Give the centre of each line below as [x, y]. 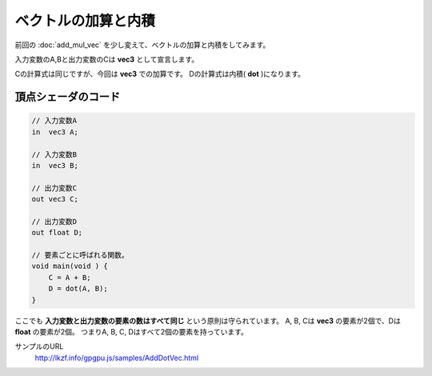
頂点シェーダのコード [67, 97]
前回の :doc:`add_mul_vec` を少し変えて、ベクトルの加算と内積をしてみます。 [142, 45]
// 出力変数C [54, 188]
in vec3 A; [55, 132]
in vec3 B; [55, 165]
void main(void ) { [70, 266]
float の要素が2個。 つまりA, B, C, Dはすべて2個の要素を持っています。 [131, 331]
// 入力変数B [54, 154]
